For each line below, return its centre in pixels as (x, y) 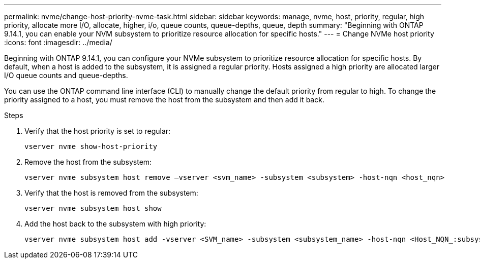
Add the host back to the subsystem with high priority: (115, 224)
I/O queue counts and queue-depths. (66, 75)
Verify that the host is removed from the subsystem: (111, 193)
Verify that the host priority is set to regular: (98, 131)
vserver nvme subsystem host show (93, 208)
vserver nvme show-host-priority (91, 146)
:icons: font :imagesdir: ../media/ (58, 42)
